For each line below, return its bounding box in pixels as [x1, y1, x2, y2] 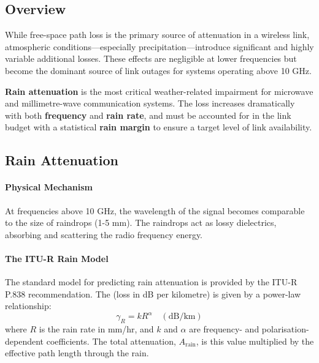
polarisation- [261, 323, 309, 335]
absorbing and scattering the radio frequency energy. [5, 228, 202, 241]
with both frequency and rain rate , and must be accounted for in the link [5, 108, 291, 121]
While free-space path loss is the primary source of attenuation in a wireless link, [5, 28, 310, 41]
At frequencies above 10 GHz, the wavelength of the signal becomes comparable [5, 204, 305, 217]
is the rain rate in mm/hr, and [39, 323, 154, 335]
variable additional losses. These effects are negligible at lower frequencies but [5, 52, 297, 65]
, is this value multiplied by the [196, 334, 314, 347]
